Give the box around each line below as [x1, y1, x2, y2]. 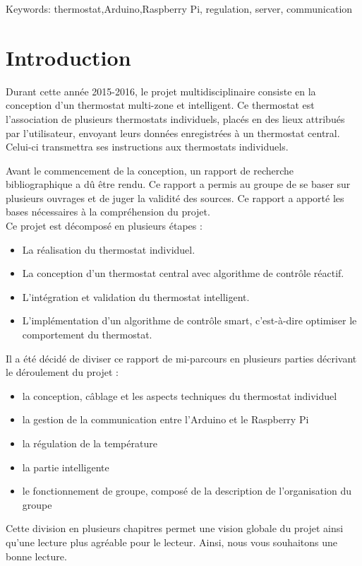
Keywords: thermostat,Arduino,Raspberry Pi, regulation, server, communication [6, 1, 353, 16]
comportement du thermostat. [22, 327, 152, 342]
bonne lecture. [6, 548, 67, 563]
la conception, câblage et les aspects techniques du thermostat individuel [22, 388, 337, 403]
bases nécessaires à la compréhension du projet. [6, 204, 210, 219]
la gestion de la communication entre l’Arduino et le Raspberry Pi [22, 412, 309, 427]
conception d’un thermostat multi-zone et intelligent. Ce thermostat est [6, 98, 315, 112]
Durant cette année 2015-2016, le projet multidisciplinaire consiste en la [6, 83, 316, 98]
